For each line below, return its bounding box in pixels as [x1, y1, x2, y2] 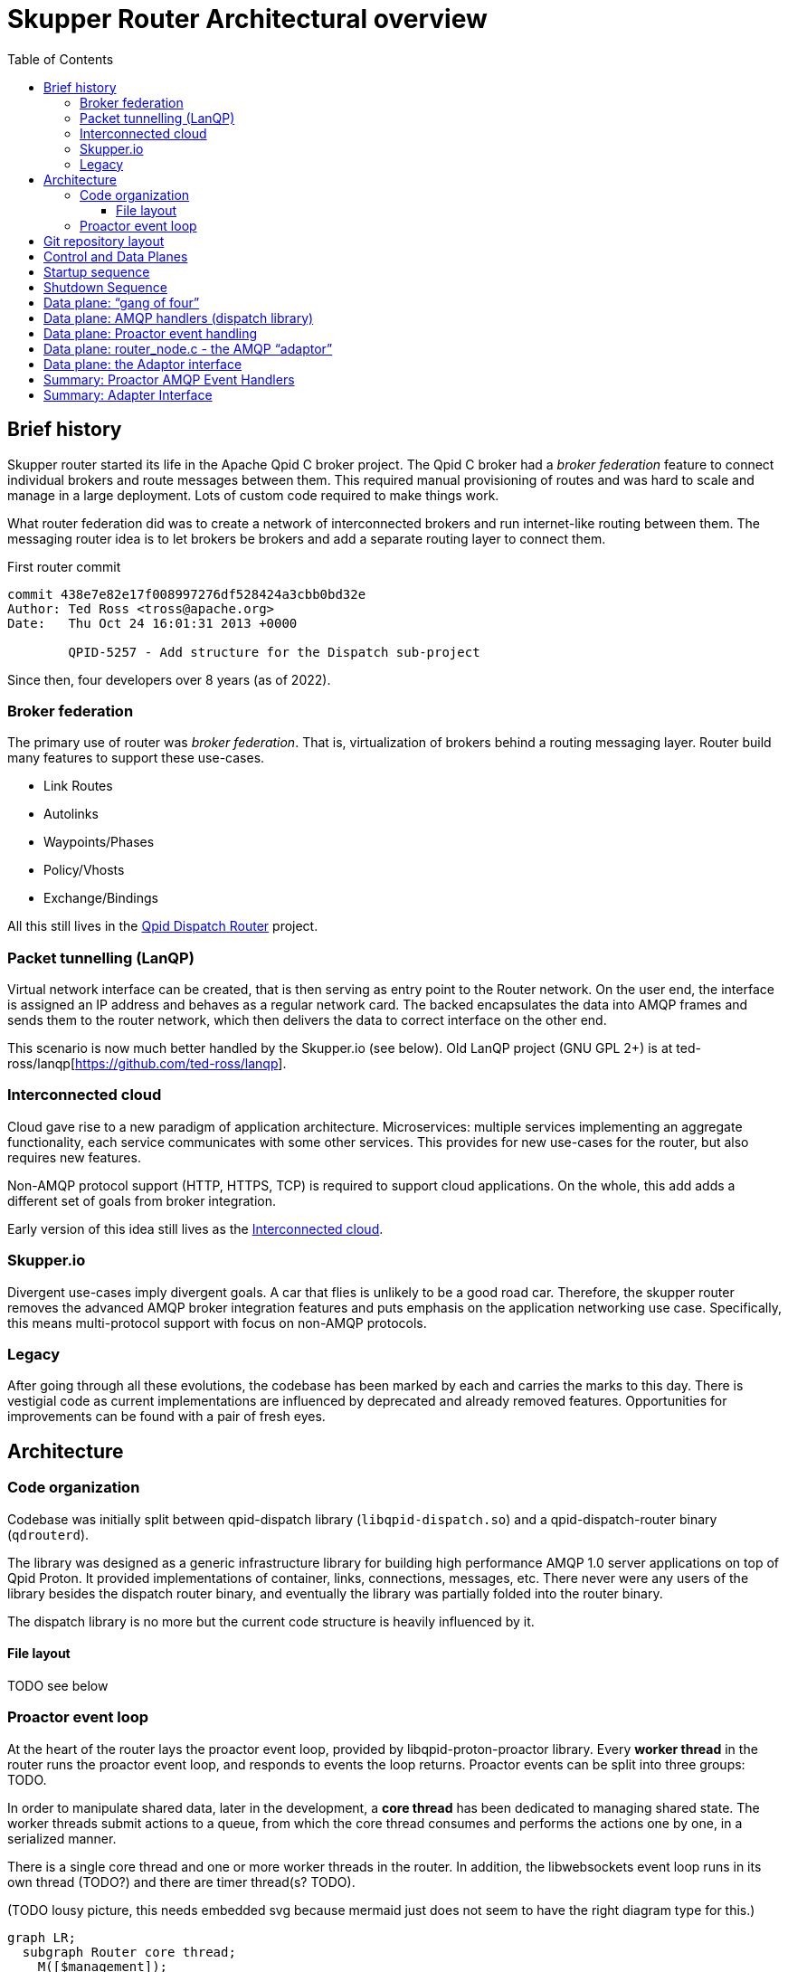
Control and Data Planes [43, 248, 188, 264]
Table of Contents [7, 51, 114, 67]
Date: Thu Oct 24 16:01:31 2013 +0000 [7, 615, 298, 630]
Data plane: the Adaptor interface [43, 356, 242, 372]
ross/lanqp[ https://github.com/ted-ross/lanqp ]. [7, 1056, 287, 1072]
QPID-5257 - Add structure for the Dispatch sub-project [68, 644, 480, 659]
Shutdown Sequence [43, 279, 167, 295]
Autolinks [43, 806, 99, 822]
